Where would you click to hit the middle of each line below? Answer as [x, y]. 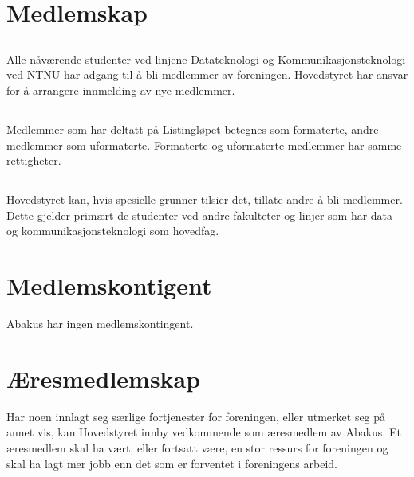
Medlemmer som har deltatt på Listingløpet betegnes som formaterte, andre [193, 129]
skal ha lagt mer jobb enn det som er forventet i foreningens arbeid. [172, 463]
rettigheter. [34, 160]
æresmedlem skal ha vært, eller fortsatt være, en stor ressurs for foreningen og [197, 447]
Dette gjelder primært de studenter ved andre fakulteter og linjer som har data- [201, 215]
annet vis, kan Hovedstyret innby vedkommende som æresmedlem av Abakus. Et [204, 432]
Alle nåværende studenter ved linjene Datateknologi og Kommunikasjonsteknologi [206, 59]
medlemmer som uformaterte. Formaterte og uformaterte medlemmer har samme [204, 145]
